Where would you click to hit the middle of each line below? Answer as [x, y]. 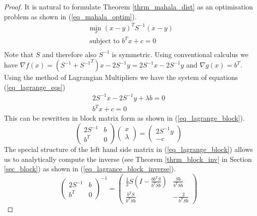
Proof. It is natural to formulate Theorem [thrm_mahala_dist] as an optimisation [128, 6]
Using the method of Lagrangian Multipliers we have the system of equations [121, 77]
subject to [104, 41]
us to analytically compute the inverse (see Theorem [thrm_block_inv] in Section [128, 159]
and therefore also [69, 54]
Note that [19, 54]
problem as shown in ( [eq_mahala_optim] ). [70, 16]
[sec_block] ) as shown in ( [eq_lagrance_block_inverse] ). [90, 169]
